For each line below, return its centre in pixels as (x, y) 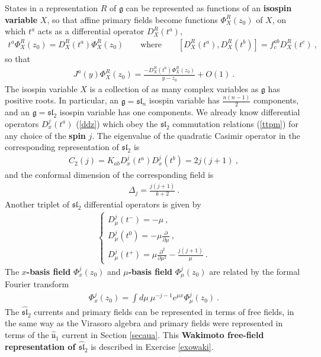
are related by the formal (255, 271)
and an (17, 112)
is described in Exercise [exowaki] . (152, 346)
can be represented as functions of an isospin (209, 8)
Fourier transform (37, 284)
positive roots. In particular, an (62, 100)
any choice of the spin (45, 135)
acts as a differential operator (91, 31)
